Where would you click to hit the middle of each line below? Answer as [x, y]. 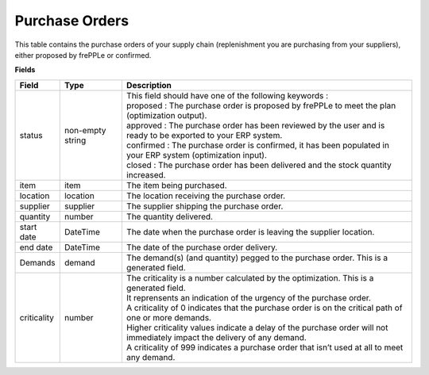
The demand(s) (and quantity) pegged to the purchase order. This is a [257, 258]
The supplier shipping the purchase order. [205, 206]
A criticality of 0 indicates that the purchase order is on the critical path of [264, 308]
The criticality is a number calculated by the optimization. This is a [250, 277]
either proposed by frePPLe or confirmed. [83, 55]
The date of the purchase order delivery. [202, 247]
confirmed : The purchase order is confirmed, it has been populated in [257, 145]
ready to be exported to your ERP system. [204, 135]
